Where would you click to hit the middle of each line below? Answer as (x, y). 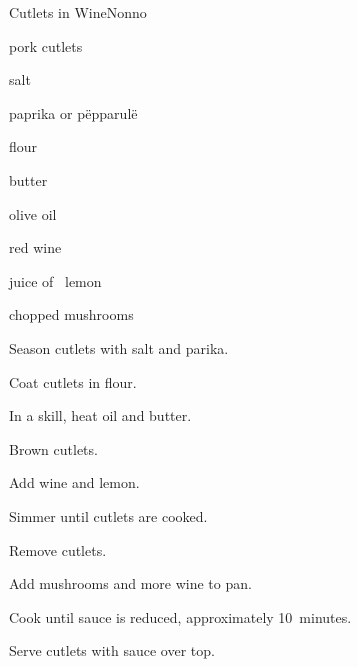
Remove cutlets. (58, 549)
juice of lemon (55, 280)
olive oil (33, 213)
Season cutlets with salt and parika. (119, 347)
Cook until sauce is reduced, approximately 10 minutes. (180, 616)
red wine (35, 247)
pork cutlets (46, 45)
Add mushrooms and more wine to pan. (130, 583)
